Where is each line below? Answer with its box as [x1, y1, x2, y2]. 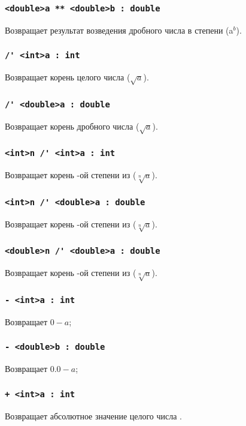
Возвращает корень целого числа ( [5, 71, 130, 83]
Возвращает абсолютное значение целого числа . [5, 409, 183, 422]
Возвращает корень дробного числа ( [5, 119, 139, 132]
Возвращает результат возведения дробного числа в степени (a [5, 23, 233, 36]
